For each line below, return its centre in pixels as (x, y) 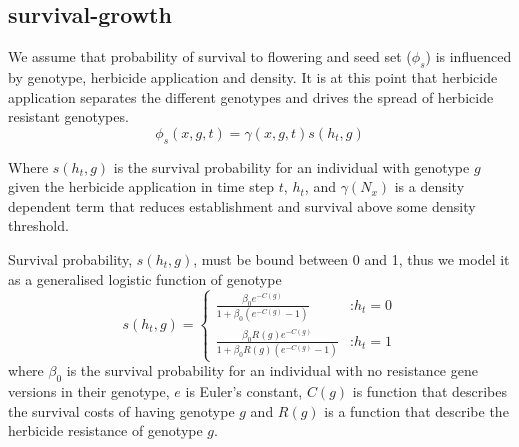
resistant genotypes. (68, 116)
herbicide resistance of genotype (105, 430)
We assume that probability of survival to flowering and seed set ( (210, 56)
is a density (429, 186)
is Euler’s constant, (244, 391)
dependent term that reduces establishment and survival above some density (242, 205)
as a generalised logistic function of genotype (145, 278)
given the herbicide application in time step (141, 186)
